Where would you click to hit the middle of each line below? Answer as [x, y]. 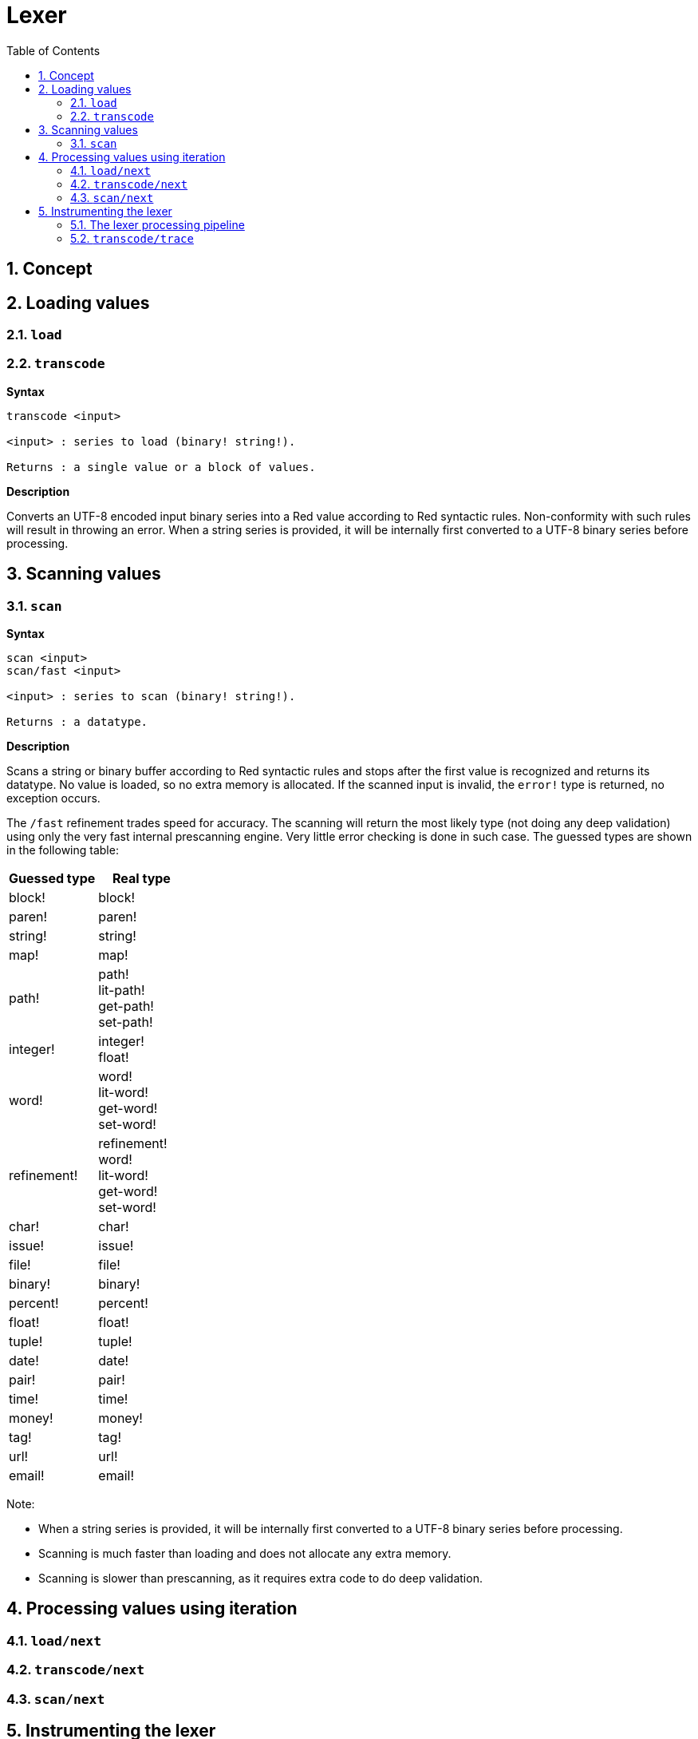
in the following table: [63, 850]
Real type [142, 878]
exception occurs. [53, 798]
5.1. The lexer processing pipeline [158, 224]
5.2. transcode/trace [132, 238]
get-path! [126, 1006]
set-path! [126, 1022]
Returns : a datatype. [77, 721]
